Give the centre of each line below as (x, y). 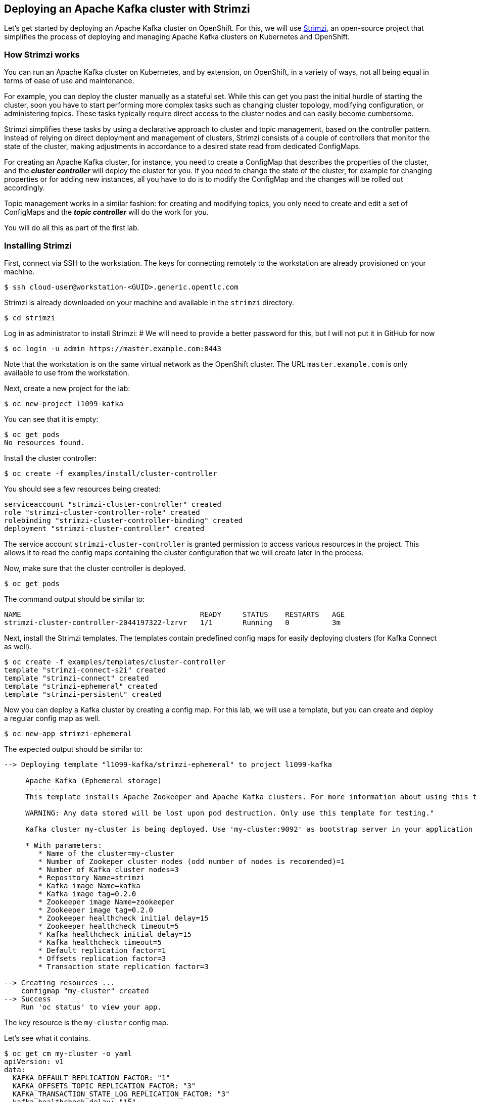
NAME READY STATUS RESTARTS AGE (175, 614)
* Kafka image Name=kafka (89, 885)
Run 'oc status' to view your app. (91, 1007)
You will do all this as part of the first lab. (72, 228)
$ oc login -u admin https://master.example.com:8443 (113, 348)
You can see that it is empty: (51, 419)
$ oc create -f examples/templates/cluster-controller (115, 662)
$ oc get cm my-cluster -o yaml (68, 1053)
